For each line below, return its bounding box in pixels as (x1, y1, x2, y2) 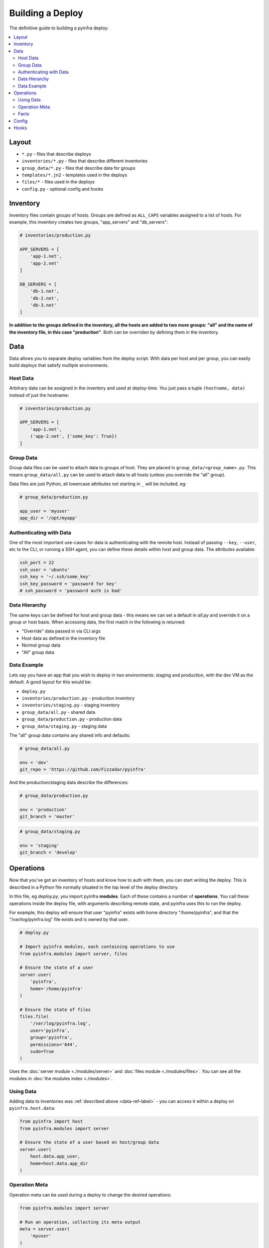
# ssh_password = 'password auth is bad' (19, 588, 123, 594)
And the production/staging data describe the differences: (9, 779, 129, 786)
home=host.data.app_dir (30, 1161, 88, 1166)
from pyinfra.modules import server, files (19, 951, 128, 956)
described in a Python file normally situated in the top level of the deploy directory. (9, 884, 179, 890)
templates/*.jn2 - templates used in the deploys (21, 172, 128, 178)
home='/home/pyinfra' (30, 986, 83, 991)
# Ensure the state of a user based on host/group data (19, 1140, 159, 1145)
